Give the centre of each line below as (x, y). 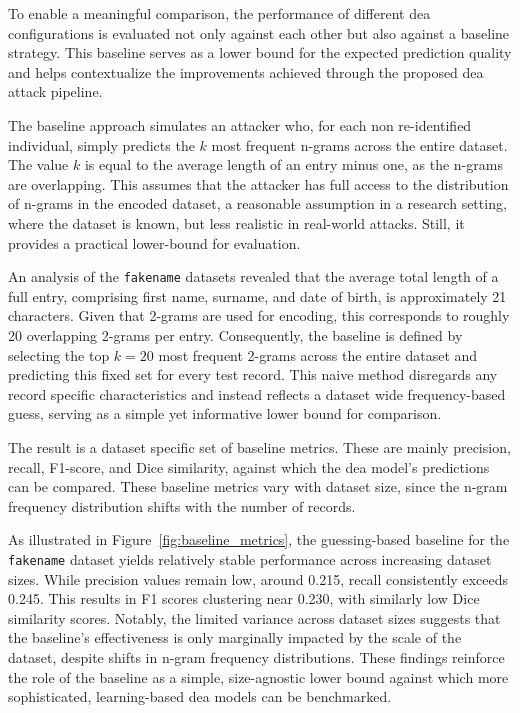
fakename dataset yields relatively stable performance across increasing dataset (250, 558)
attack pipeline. (55, 91)
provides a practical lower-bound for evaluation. (154, 242)
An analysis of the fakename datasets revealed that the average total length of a (253, 276)
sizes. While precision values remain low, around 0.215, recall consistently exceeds (258, 578)
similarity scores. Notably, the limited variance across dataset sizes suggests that (254, 617)
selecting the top (59, 354)
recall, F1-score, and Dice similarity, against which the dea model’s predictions (249, 466)
